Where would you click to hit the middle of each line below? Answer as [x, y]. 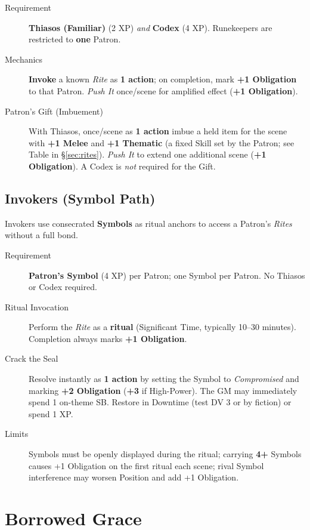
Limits [17, 434]
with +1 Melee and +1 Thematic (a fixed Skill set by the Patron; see [162, 142]
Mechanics [24, 59]
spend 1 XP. [51, 413]
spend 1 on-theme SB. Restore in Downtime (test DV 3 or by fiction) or [160, 402]
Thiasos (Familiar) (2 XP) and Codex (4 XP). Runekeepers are [151, 27]
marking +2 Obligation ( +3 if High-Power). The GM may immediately [163, 390]
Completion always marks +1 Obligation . [108, 338]
